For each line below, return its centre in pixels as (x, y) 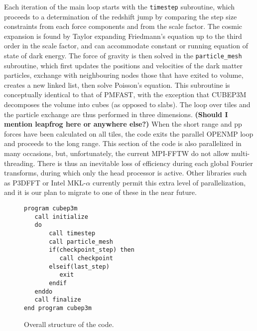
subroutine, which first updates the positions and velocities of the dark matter (123, 65)
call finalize (58, 300)
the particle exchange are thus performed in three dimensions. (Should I (116, 114)
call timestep (72, 233)
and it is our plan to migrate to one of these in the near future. (100, 192)
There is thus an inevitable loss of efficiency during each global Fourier (145, 163)
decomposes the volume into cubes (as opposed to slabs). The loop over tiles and (127, 104)
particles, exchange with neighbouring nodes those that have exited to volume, (124, 75)
